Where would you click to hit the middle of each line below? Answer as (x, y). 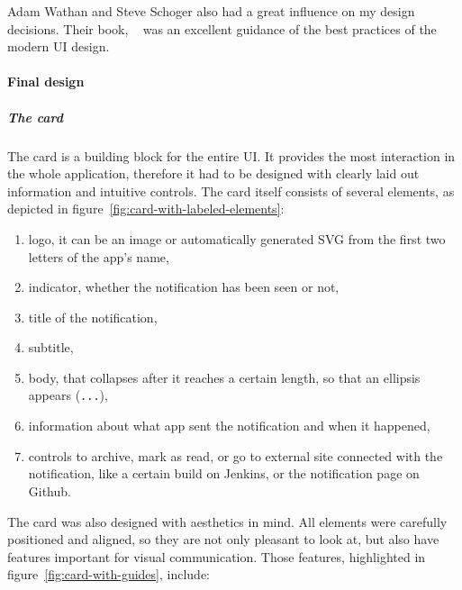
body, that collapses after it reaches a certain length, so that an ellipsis (224, 377)
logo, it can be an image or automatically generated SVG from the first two (237, 238)
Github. (50, 490)
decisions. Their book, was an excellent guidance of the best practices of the (222, 28)
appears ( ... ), (68, 395)
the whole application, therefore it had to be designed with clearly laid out (213, 173)
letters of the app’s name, (99, 256)
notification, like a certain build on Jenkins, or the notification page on (224, 473)
